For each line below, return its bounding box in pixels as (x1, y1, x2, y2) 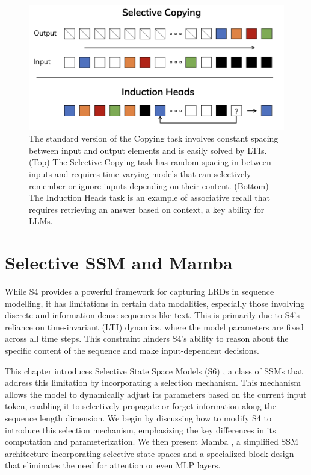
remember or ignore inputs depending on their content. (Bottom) (29, 179, 269, 192)
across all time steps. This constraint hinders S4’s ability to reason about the (5, 332, 289, 345)
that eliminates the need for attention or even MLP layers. (5, 459, 221, 471)
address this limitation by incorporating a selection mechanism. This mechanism (5, 376, 301, 389)
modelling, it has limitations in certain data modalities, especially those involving (5, 297, 305, 309)
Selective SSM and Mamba (5, 250, 233, 275)
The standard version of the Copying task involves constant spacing (29, 132, 279, 145)
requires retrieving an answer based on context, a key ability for (29, 203, 265, 215)
